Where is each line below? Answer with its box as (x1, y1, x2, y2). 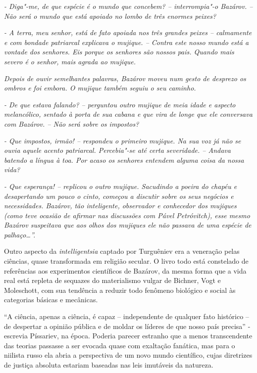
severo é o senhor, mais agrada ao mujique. (4, 56, 136, 66)
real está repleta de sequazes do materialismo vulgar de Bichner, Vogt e (4, 275, 221, 285)
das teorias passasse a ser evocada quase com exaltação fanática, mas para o (4, 340, 235, 350)
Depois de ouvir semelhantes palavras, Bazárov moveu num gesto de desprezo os (4, 73, 246, 83)
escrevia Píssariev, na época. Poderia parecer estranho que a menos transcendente (4, 330, 253, 341)
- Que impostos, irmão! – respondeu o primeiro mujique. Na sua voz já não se (4, 135, 241, 145)
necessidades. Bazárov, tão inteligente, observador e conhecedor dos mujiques (4, 200, 237, 211)
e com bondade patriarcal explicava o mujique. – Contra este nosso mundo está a (4, 37, 249, 47)
